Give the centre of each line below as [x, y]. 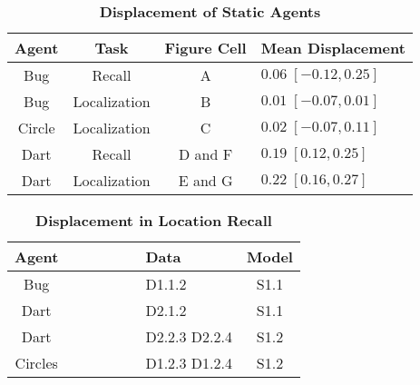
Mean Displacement [333, 48]
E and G [205, 180]
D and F [206, 154]
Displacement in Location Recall [154, 220]
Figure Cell [205, 48]
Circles [36, 363]
